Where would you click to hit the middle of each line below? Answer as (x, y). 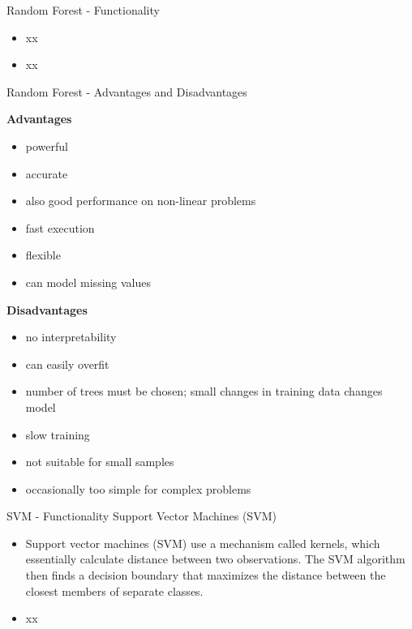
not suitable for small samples (100, 462)
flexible (43, 255)
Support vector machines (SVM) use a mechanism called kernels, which (203, 543)
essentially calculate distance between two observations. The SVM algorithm (215, 559)
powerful (47, 145)
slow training (58, 434)
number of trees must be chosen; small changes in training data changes (204, 391)
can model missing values (88, 282)
